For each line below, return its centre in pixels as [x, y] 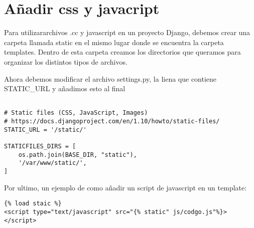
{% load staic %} [33, 204]
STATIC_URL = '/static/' [45, 130]
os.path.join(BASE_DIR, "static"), [78, 155]
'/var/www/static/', [52, 163]
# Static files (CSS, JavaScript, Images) [76, 113]
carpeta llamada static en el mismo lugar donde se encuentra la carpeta [114, 42]
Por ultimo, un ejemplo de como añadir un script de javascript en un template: [125, 187]
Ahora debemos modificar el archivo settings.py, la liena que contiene [110, 78]
